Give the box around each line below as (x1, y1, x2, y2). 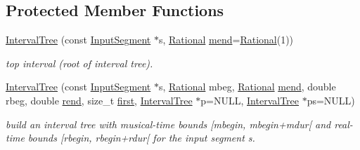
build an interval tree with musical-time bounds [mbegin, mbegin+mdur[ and (6, 116, 331, 131)
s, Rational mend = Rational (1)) (158, 32, 294, 47)
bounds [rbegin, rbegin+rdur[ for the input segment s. (27, 130, 255, 145)
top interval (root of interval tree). (6, 55, 153, 70)
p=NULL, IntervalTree (200, 93, 299, 107)
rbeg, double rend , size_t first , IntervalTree (6, 93, 193, 107)
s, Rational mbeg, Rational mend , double (158, 79, 336, 94)
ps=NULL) (307, 93, 355, 107)
